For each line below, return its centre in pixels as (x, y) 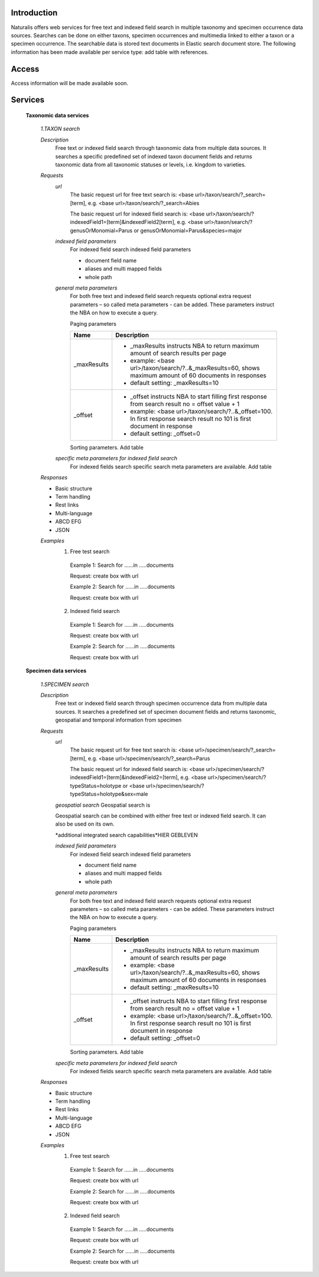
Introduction (34, 13)
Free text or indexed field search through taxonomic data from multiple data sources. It (161, 148)
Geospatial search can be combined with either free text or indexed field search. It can (160, 816)
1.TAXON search (60, 129)
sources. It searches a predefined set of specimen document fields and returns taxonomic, (166, 711)
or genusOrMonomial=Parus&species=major (188, 230)
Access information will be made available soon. (70, 83)
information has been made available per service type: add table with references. (110, 52)
